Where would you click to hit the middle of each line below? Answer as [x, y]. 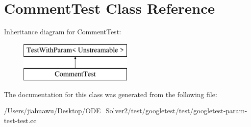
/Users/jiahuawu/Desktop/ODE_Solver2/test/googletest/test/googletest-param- [125, 111]
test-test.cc [20, 120]
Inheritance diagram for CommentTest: [63, 32]
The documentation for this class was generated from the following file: [111, 94]
